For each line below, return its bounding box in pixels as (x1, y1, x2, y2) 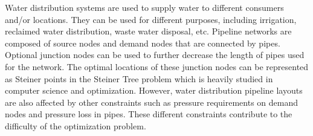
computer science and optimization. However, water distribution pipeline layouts (5, 84, 303, 97)
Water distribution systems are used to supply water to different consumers (5, 1, 284, 13)
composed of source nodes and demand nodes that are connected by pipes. (5, 36, 280, 49)
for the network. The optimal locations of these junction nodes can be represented (5, 60, 309, 73)
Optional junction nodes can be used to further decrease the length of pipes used (5, 48, 305, 61)
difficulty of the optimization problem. (5, 119, 146, 132)
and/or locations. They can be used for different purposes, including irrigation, (5, 13, 297, 25)
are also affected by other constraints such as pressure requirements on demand (5, 96, 298, 108)
